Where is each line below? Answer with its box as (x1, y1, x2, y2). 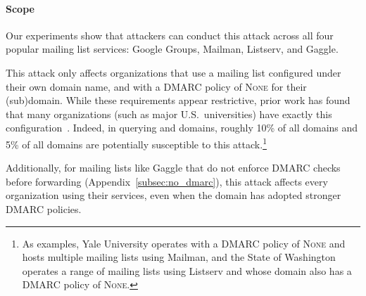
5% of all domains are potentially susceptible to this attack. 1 (6, 134, 267, 151)
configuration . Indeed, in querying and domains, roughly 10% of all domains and (6, 120, 358, 135)
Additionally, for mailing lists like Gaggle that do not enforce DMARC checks (6, 160, 341, 175)
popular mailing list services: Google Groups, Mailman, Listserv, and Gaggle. (6, 41, 339, 56)
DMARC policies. (6, 201, 82, 216)
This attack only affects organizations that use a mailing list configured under (6, 65, 341, 79)
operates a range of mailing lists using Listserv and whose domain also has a (22, 263, 352, 278)
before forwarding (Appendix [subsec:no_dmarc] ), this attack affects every (6, 174, 328, 188)
